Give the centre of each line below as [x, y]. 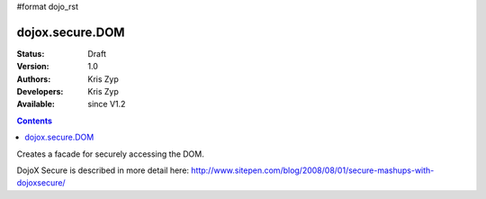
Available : [36, 104]
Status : [31, 53]
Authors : [34, 79]
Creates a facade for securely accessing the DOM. [110, 154]
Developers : [40, 92]
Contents [35, 121]
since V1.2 [107, 104]
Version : [33, 67]
